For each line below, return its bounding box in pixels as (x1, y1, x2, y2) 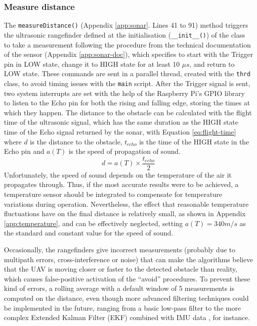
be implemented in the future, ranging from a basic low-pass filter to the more (4, 302, 241, 313)
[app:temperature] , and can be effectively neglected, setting (4, 218, 183, 228)
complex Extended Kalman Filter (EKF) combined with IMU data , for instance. (4, 312, 250, 323)
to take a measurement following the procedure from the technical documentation (4, 39, 251, 49)
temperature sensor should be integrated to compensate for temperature (4, 189, 222, 199)
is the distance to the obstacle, (30, 136, 123, 146)
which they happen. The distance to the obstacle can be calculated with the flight (4, 107, 252, 117)
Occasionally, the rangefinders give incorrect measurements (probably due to (4, 244, 235, 254)
